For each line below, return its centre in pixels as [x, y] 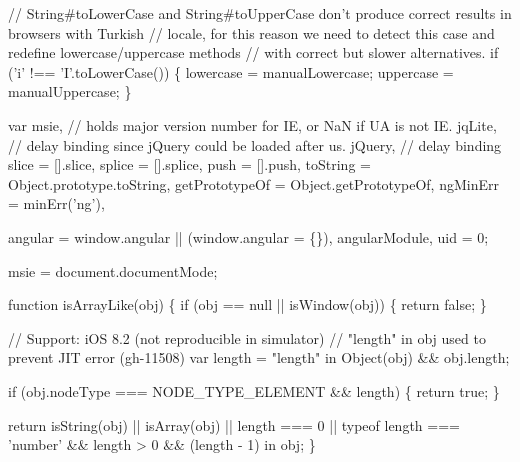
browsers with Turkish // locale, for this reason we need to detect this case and [251, 32]
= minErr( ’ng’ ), [56, 203]
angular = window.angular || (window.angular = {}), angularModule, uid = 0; [248, 236]
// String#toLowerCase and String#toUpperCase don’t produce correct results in [260, 13]
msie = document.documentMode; [113, 270]
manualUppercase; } [70, 91]
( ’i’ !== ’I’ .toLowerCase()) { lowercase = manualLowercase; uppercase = [231, 71]
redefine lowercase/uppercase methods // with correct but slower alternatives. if [253, 52]
